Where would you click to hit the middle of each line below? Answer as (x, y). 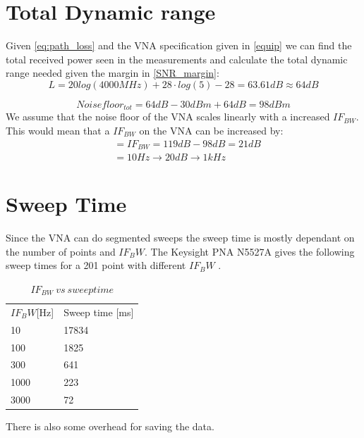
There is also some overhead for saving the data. (110, 426)
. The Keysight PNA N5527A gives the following (249, 251)
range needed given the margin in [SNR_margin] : (113, 73)
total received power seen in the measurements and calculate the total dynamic (177, 59)
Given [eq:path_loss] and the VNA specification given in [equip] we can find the (179, 45)
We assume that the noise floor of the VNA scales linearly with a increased (168, 117)
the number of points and (61, 251)
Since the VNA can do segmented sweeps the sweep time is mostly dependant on (180, 238)
